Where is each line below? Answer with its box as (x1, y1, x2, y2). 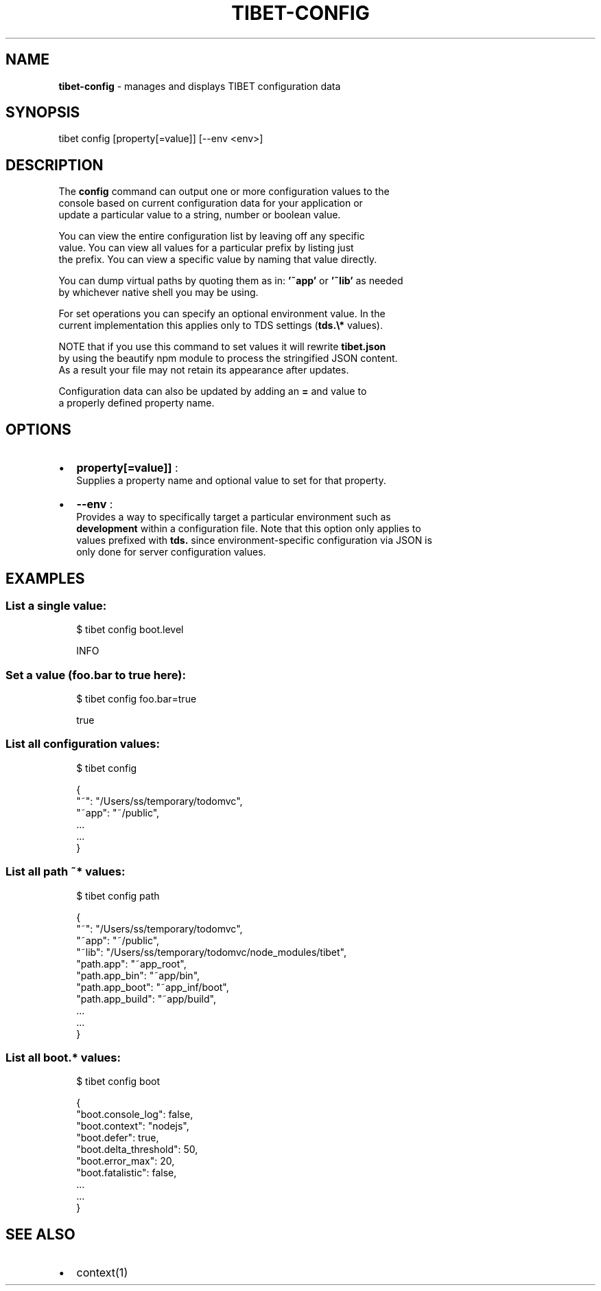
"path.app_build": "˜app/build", (76, 992, 216, 1005)
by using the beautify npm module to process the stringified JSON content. (58, 352, 398, 365)
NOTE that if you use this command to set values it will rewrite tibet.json (58, 341, 386, 353)
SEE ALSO (5, 1225, 75, 1243)
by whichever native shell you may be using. (58, 286, 259, 299)
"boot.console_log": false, (76, 1108, 193, 1121)
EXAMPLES (5, 569, 85, 587)
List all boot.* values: (5, 1050, 121, 1064)
